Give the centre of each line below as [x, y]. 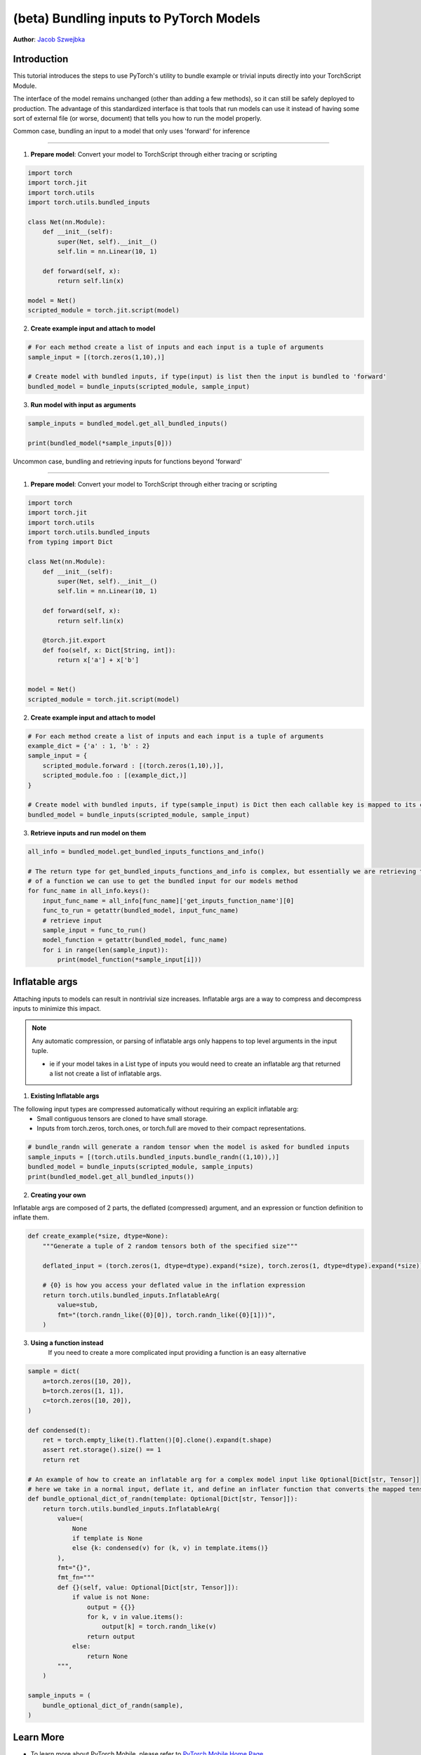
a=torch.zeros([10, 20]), [87, 1381]
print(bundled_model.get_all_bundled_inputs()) [111, 1177]
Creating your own [58, 1195]
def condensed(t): [59, 1430]
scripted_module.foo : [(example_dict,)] [115, 775]
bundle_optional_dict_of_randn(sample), [113, 1705]
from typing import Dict [71, 542]
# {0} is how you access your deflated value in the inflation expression [174, 1285]
